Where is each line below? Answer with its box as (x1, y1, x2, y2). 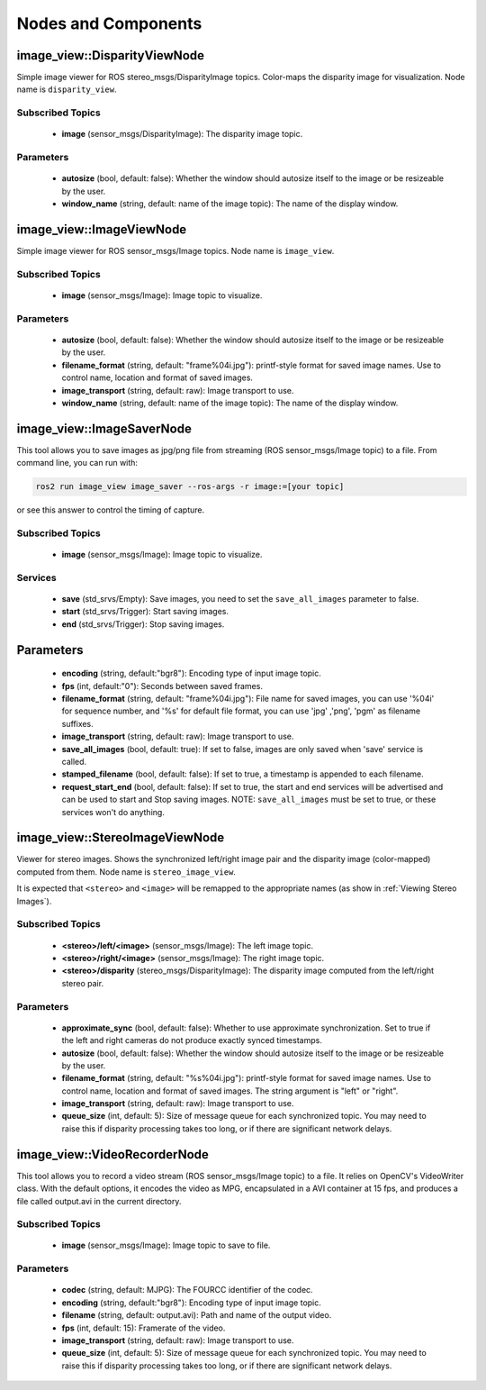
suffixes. (61, 718, 94, 729)
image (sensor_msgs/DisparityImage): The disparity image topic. (61, 129, 303, 140)
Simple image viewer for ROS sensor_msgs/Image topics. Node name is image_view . (16, 246, 335, 257)
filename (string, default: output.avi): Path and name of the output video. (61, 1310, 332, 1321)
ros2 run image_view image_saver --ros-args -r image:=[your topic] (35, 482, 345, 492)
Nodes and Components (16, 14, 202, 33)
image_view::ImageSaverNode (16, 421, 193, 436)
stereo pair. (61, 977, 103, 988)
